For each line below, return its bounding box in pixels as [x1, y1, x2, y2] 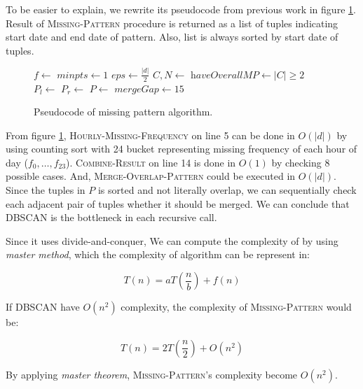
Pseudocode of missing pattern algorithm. [34, 104, 213, 119]
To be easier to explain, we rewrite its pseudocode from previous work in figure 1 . [6, 2, 356, 16]
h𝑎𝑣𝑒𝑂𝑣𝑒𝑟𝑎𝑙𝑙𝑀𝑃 [190, 70, 259, 80]
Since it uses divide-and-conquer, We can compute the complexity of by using [6, 233, 338, 248]
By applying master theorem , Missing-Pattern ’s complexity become [6, 367, 298, 381]
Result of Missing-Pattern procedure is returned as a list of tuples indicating [6, 15, 338, 30]
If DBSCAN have [6, 299, 80, 314]
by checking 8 [271, 155, 330, 169]
